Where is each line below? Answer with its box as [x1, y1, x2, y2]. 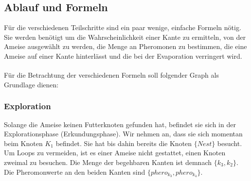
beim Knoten [4, 138, 43, 148]
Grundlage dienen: [4, 79, 59, 89]
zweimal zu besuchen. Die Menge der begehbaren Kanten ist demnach [4, 157, 212, 167]
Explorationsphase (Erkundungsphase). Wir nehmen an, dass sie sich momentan [4, 129, 243, 139]
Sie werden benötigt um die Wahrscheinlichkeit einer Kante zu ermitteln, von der [4, 32, 246, 42]
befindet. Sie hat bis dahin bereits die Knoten [55, 138, 192, 148]
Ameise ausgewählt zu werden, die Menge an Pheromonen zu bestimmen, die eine [4, 41, 247, 51]
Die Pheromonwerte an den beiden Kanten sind [4, 166, 145, 177]
